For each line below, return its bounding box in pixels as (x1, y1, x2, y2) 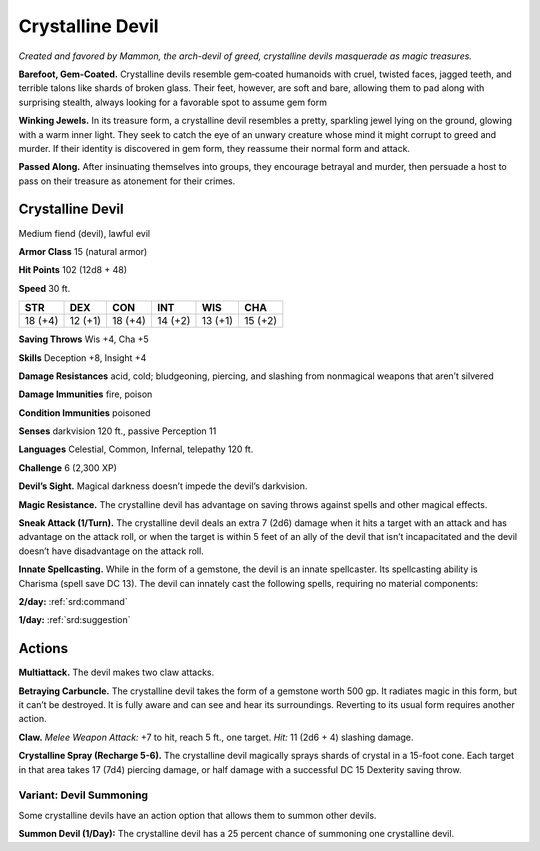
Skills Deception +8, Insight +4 (18, 351, 147, 364)
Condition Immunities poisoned (18, 406, 151, 419)
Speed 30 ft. (18, 282, 71, 294)
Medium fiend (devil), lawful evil (18, 227, 150, 239)
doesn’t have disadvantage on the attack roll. (18, 545, 204, 557)
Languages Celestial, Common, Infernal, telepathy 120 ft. (18, 443, 254, 455)
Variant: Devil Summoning (18, 788, 149, 802)
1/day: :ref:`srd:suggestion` (18, 614, 131, 626)
